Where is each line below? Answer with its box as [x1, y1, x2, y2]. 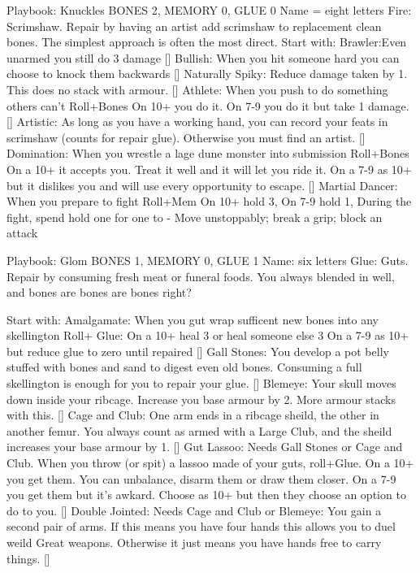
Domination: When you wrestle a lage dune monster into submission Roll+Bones [6, 145, 409, 162]
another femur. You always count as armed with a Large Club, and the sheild [6, 422, 392, 439]
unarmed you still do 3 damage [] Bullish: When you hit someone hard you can [6, 49, 400, 66]
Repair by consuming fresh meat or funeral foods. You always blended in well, [6, 267, 395, 284]
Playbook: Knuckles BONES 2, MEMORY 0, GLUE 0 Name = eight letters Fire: [6, 2, 412, 18]
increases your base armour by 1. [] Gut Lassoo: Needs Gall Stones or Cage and [6, 438, 403, 455]
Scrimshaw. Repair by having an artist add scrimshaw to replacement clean [6, 17, 382, 34]
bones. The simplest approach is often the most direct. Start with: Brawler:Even [6, 33, 407, 50]
